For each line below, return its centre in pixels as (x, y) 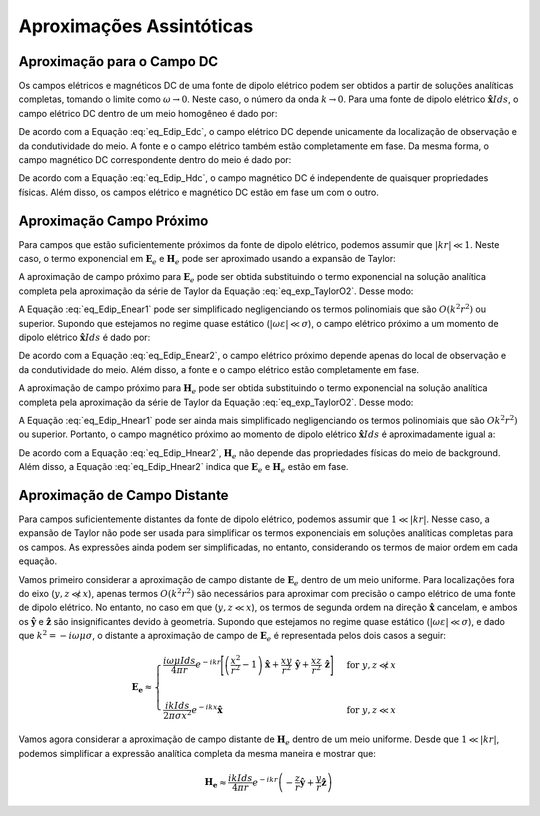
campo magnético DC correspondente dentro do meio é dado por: (155, 160)
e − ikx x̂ (207, 708)
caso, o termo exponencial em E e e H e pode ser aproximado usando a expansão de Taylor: (207, 260)
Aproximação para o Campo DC (118, 61)
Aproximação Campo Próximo (113, 220)
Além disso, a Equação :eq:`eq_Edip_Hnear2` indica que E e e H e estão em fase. (183, 468)
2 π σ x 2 (177, 714)
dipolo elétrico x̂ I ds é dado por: (84, 337)
